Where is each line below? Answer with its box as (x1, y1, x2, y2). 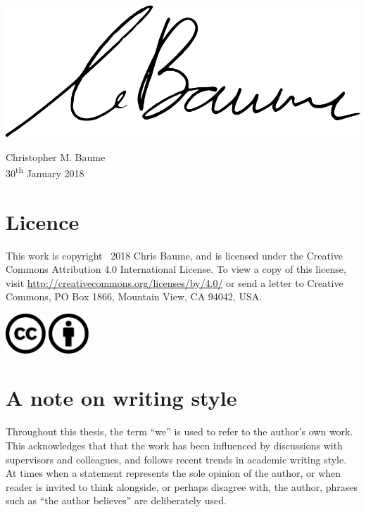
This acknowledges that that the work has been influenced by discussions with (6, 437, 343, 452)
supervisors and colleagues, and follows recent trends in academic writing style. (6, 452, 347, 466)
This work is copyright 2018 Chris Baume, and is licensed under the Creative (6, 248, 343, 262)
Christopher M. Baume (6, 149, 106, 164)
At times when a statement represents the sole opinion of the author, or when (6, 466, 341, 480)
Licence (6, 207, 80, 236)
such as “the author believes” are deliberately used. (6, 493, 227, 508)
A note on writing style (6, 383, 237, 412)
